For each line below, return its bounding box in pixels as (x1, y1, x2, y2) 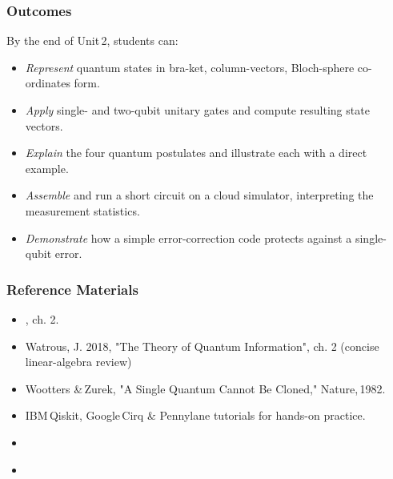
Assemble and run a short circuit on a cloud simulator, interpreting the (25, 187, 374, 203)
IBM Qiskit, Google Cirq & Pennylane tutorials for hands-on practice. (25, 407, 366, 424)
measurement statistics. (25, 202, 140, 219)
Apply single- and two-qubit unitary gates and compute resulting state (25, 102, 370, 118)
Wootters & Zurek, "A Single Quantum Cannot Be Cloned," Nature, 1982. (25, 380, 386, 396)
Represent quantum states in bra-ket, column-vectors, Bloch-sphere (25, 58, 355, 75)
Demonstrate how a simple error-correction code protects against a (25, 229, 352, 246)
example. (25, 159, 69, 176)
